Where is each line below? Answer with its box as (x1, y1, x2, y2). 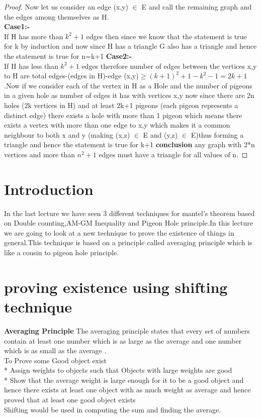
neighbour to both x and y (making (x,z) (4, 129, 130, 140)
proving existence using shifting (4, 276, 228, 297)
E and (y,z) (143, 129, 178, 140)
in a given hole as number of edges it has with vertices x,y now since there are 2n (4, 90, 254, 100)
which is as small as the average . (4, 345, 107, 356)
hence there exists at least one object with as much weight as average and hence (4, 384, 251, 395)
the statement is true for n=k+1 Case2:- (4, 50, 132, 61)
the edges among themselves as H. (4, 11, 109, 22)
